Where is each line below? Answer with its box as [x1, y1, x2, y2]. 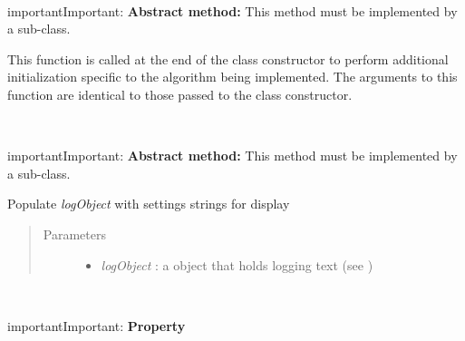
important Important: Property [7, 316, 186, 335]
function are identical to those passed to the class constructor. [7, 84, 353, 103]
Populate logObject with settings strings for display [7, 194, 290, 213]
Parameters [43, 224, 106, 243]
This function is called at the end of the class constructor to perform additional [7, 49, 449, 68]
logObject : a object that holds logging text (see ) [101, 255, 373, 274]
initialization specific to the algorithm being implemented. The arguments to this [7, 67, 458, 86]
